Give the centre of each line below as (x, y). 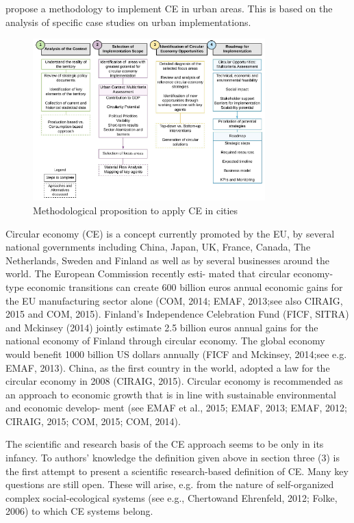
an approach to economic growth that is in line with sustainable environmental (171, 394)
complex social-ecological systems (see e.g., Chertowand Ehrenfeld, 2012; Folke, (172, 497)
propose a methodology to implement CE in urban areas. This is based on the (169, 8)
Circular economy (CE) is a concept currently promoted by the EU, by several (170, 233)
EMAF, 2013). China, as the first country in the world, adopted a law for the (168, 367)
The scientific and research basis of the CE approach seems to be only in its (165, 444)
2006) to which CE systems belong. (79, 511)
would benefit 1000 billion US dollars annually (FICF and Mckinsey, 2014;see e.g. (176, 354)
